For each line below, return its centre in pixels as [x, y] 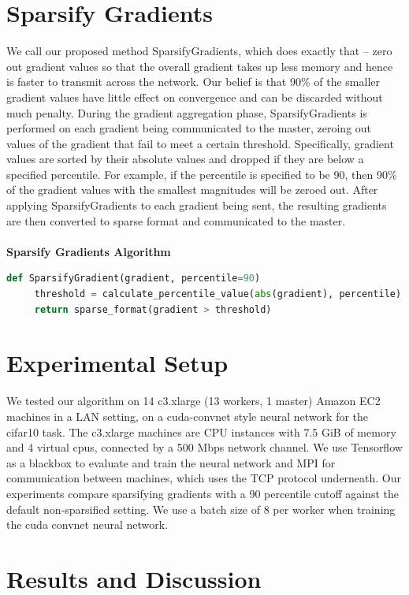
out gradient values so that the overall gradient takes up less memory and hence [200, 66]
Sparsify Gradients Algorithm [89, 251]
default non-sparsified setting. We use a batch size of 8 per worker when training [201, 509]
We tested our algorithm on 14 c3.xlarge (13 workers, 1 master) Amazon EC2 [193, 401]
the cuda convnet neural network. [87, 524]
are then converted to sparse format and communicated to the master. [176, 220]
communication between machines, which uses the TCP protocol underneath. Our [204, 478]
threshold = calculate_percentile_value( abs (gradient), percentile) [218, 294]
